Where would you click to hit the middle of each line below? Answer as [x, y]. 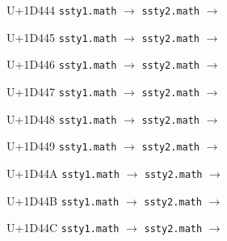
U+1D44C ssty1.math [63, 228]
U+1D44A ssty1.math [63, 173]
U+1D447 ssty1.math [62, 91]
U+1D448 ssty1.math [62, 118]
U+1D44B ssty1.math [63, 200]
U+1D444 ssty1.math [62, 10]
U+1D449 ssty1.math [62, 146]
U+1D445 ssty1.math [62, 37]
